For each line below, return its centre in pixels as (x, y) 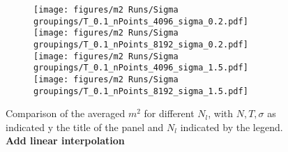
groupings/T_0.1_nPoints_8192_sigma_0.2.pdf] (141, 44)
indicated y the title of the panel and (85, 127)
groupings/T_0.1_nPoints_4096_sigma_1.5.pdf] (141, 68)
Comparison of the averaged (66, 113)
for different (169, 113)
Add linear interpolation (65, 140)
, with (221, 113)
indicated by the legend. (232, 127)
